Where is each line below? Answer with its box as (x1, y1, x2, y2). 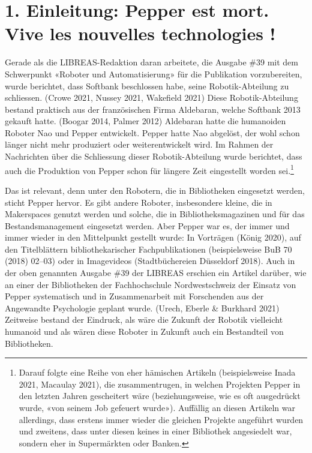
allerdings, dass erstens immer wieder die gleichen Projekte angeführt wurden (19, 413, 304, 425)
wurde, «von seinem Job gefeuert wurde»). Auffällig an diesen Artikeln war (19, 401, 296, 413)
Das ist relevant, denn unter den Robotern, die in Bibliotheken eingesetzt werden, (5, 184, 305, 196)
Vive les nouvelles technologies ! (5, 21, 276, 46)
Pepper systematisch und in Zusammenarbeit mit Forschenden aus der (5, 290, 264, 302)
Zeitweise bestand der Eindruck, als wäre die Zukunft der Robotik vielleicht (5, 313, 283, 326)
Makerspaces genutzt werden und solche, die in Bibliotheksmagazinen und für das (5, 208, 305, 220)
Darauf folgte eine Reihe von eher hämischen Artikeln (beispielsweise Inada (19, 366, 296, 379)
